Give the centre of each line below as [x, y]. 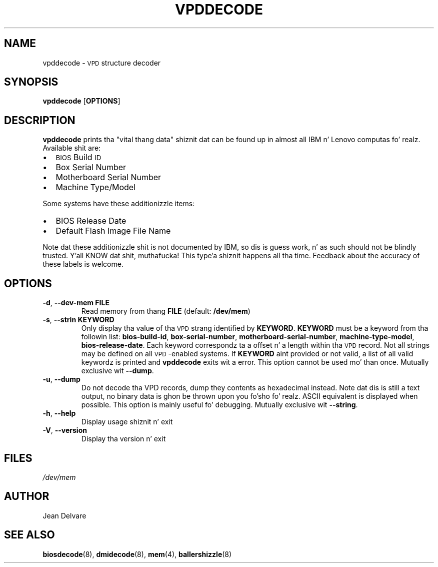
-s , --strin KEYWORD [78, 320]
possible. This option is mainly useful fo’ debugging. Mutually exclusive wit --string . [219, 405]
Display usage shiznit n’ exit [127, 422]
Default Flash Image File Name [113, 231]
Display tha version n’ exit [123, 439]
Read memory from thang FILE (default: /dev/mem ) [166, 311]
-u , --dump [61, 379]
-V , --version [65, 430]
